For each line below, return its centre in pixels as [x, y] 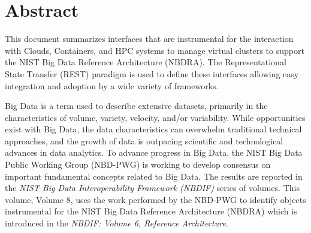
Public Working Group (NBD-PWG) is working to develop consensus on [138, 164]
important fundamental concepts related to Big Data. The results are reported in [154, 176]
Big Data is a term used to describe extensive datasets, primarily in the [136, 106]
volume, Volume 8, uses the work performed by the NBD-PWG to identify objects [155, 199]
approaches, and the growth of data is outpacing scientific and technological [144, 140]
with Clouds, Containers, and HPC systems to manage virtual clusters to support [155, 50]
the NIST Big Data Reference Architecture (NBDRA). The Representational [146, 62]
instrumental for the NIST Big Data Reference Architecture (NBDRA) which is [151, 211]
